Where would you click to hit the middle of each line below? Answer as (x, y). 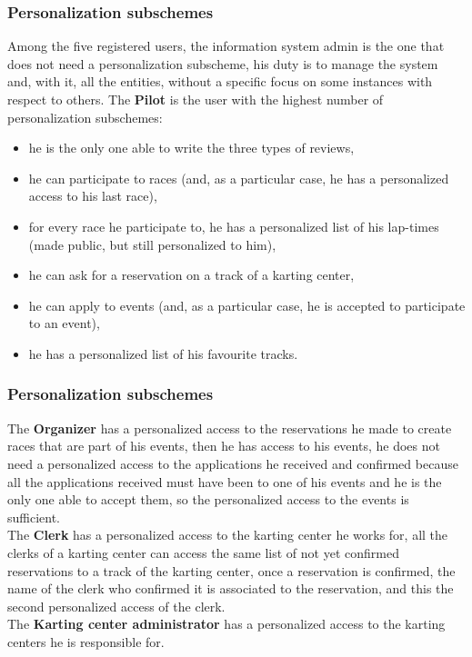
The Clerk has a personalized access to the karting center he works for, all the (228, 535)
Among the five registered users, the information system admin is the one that (226, 46)
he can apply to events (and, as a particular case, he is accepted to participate (247, 305)
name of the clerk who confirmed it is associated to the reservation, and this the (231, 588)
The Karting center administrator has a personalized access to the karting (226, 624)
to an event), (64, 323)
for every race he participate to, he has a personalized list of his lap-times (234, 226)
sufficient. (34, 517)
